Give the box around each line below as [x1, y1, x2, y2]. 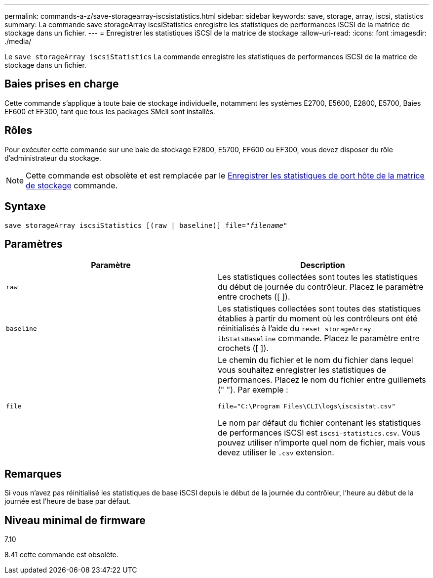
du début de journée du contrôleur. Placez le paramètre [218, 282, 424, 292]
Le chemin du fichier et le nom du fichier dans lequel [218, 355, 413, 365]
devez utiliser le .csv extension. [218, 447, 334, 458]
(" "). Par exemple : [218, 385, 288, 395]
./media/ [4, 37, 32, 45]
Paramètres [4, 237, 63, 250]
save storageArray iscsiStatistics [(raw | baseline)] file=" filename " [4, 221, 288, 229]
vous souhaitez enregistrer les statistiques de [218, 365, 387, 375]
